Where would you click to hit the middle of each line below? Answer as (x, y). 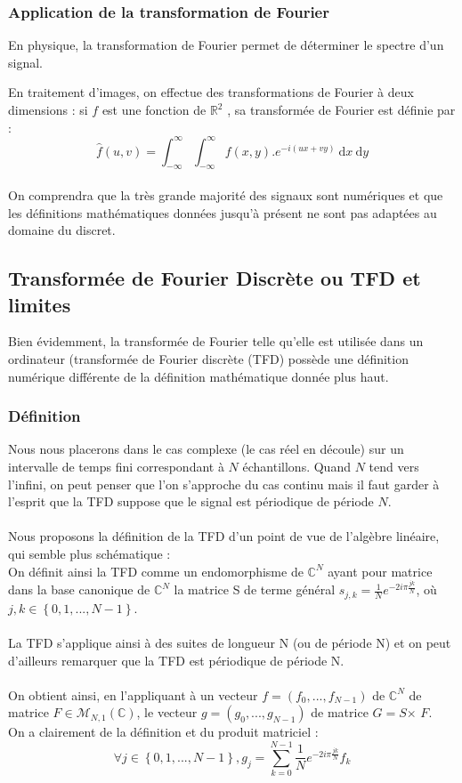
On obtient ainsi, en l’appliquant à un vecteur (133, 694)
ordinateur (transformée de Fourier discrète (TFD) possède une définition (208, 359)
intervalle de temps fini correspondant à (116, 467)
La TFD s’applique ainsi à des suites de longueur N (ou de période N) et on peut (230, 642)
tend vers (394, 467)
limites (40, 304)
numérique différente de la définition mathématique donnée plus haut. (199, 376)
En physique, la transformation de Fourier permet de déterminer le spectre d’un (226, 45)
